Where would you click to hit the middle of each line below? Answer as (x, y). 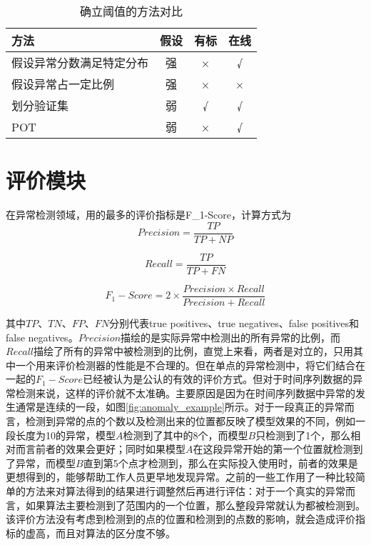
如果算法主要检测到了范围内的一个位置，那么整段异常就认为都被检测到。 (195, 505)
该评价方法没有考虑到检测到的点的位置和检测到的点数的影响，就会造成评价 (181, 519)
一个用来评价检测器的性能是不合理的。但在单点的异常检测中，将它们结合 (185, 365)
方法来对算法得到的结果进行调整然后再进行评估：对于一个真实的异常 (185, 491)
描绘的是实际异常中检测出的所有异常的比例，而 (231, 337)
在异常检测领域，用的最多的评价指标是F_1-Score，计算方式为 (149, 215)
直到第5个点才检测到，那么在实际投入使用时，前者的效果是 (220, 462)
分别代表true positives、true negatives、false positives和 (234, 322)
